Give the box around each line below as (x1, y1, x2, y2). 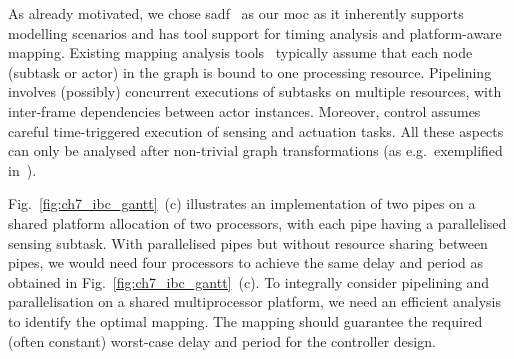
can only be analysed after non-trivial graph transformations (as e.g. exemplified (8, 140, 503, 161)
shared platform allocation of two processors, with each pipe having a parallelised (8, 212, 507, 233)
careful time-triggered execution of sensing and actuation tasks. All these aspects (8, 120, 504, 141)
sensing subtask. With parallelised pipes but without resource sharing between (8, 232, 488, 253)
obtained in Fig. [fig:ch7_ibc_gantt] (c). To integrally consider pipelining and (8, 271, 490, 292)
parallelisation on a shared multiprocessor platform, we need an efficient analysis (8, 291, 501, 312)
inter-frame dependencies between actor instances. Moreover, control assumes (8, 100, 481, 121)
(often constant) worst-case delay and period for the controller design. (8, 330, 436, 351)
